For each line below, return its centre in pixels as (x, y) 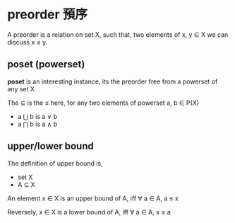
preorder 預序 (48, 15)
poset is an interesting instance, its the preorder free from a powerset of (113, 81)
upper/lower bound (50, 146)
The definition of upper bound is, (55, 163)
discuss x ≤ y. (28, 42)
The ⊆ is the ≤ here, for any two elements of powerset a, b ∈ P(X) (103, 103)
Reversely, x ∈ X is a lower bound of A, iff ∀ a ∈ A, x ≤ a (89, 212)
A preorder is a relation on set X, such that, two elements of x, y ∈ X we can (118, 34)
